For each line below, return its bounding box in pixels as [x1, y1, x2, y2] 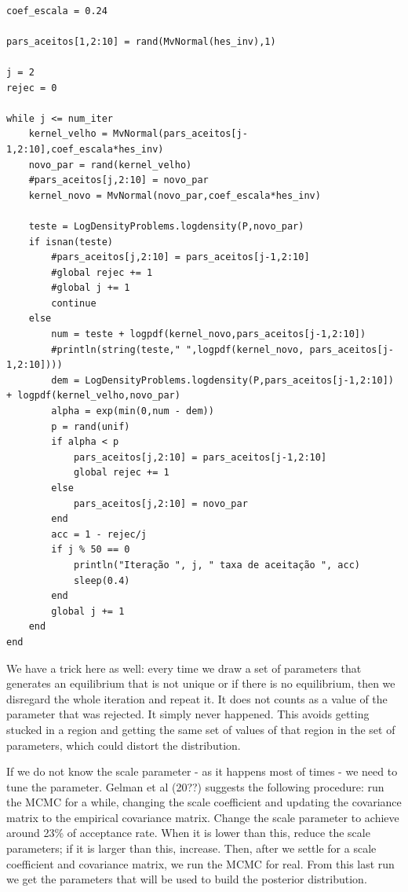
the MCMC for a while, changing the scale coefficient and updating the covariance [6, 794, 402, 810]
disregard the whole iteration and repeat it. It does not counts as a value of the [6, 690, 388, 707]
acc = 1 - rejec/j [51, 528, 147, 540]
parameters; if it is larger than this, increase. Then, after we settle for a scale [6, 840, 377, 857]
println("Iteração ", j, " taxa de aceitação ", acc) [73, 559, 361, 571]
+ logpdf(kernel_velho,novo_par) [6, 390, 180, 402]
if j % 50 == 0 [51, 544, 130, 556]
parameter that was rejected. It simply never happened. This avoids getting [6, 706, 370, 722]
